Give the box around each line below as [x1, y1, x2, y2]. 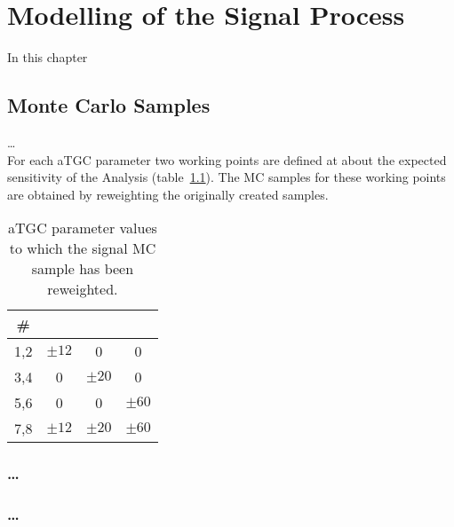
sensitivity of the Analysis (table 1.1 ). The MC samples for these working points [7, 168, 446, 186]
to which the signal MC [9, 238, 156, 259]
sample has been [31, 258, 134, 279]
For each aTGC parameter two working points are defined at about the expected [7, 150, 447, 169]
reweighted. [47, 279, 118, 300]
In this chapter [7, 48, 88, 67]
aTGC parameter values [8, 217, 157, 239]
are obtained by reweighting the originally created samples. [7, 185, 329, 203]
